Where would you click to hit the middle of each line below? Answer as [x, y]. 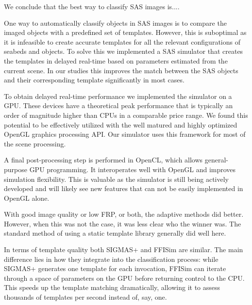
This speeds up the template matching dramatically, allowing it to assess [112, 287]
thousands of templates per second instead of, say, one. [85, 297]
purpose [16, 169]
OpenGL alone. [27, 198]
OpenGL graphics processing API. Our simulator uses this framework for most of [125, 134]
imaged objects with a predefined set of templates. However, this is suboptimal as [125, 32]
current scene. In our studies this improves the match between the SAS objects [121, 70]
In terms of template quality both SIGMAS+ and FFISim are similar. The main [124, 249]
